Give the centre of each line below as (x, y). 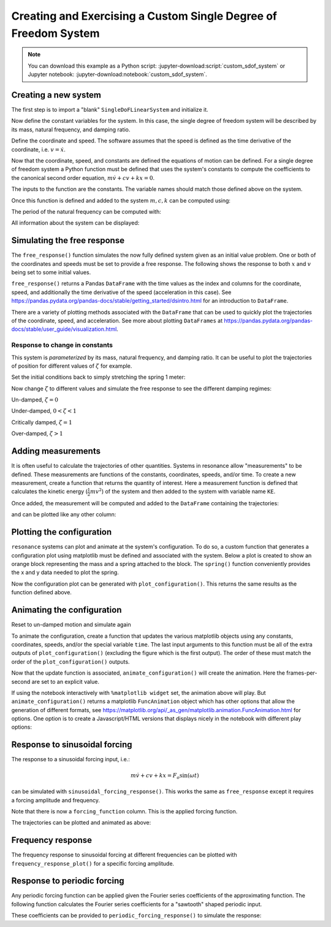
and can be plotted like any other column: (64, 514)
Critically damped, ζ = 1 (42, 422)
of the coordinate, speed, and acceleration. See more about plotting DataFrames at (117, 320)
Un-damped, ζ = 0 (35, 400)
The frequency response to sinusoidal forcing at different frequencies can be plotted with (124, 855)
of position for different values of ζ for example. (72, 366)
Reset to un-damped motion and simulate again (71, 625)
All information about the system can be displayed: (75, 223)
